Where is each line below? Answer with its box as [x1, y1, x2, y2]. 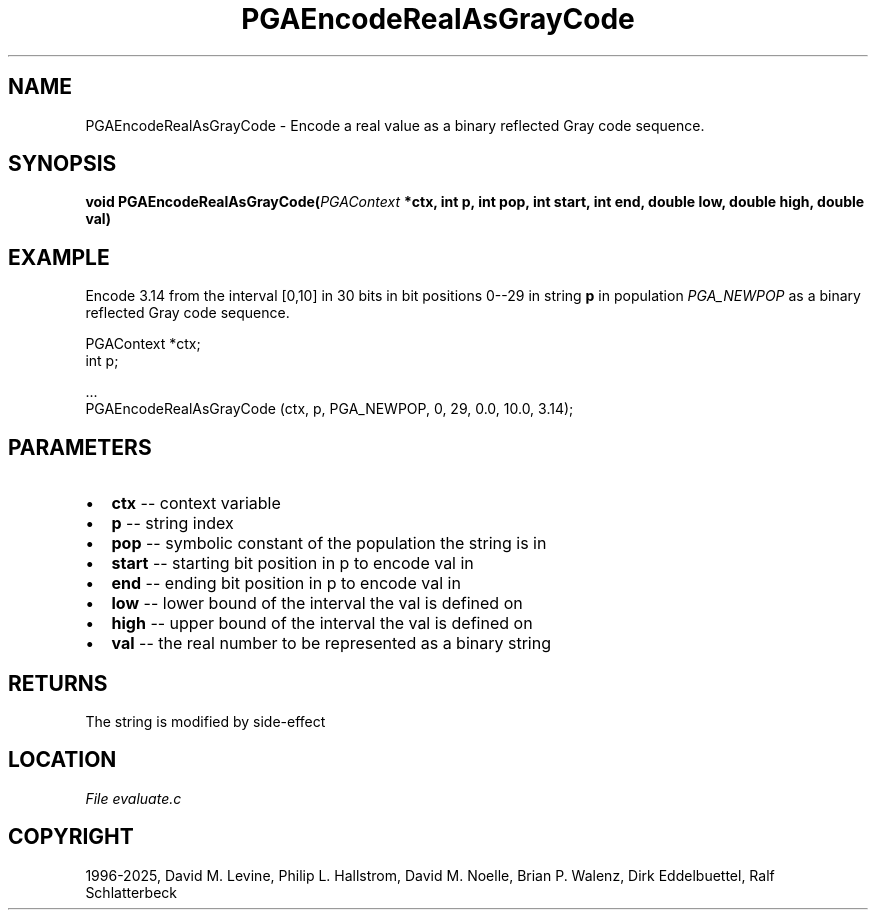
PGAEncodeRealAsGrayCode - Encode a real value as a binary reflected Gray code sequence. [85, 116, 705, 134]
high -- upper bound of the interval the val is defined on [111, 613, 533, 634]
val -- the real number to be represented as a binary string [111, 633, 551, 654]
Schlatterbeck [85, 883, 177, 901]
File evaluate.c [85, 789, 182, 807]
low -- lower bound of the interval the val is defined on [111, 593, 523, 614]
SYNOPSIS [8, 151, 117, 177]
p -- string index [111, 513, 234, 534]
